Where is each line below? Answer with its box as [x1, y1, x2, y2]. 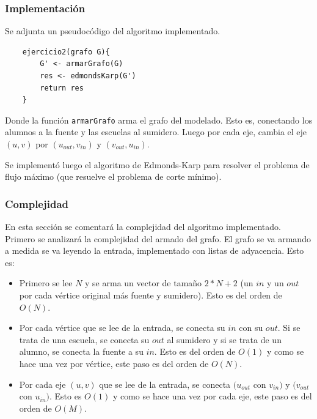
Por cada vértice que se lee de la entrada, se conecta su [19, 321, 225, 334]
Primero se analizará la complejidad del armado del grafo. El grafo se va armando [5, 232, 311, 245]
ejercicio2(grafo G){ [22, 47, 110, 56]
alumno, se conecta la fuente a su [19, 345, 144, 358]
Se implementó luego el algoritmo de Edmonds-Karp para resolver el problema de [5, 158, 310, 171]
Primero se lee [19, 276, 73, 289]
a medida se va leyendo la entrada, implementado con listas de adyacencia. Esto [5, 244, 304, 257]
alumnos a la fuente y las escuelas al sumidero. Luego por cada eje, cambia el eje [5, 125, 307, 138]
